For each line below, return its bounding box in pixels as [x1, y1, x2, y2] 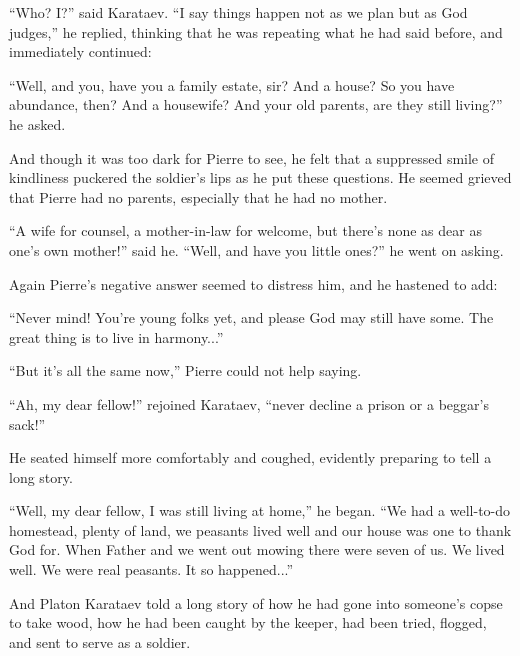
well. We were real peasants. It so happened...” [9, 559, 294, 580]
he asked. [9, 113, 66, 134]
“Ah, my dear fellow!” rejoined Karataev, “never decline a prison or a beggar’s [9, 393, 489, 414]
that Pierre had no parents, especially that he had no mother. [9, 186, 388, 207]
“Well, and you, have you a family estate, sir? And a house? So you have [9, 74, 455, 95]
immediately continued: [9, 41, 152, 62]
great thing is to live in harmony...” [9, 326, 224, 347]
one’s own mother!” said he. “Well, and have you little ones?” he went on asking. [9, 239, 504, 260]
